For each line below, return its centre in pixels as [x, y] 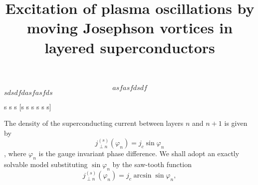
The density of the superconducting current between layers [94, 123]
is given [236, 123]
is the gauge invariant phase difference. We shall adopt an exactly [139, 153]
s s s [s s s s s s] [28, 106]
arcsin [142, 176]
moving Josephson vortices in [130, 28]
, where [15, 153]
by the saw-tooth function [152, 164]
